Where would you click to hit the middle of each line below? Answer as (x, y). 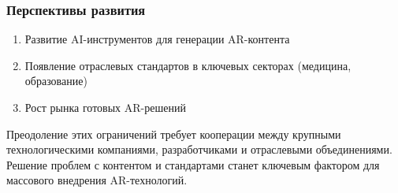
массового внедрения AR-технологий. (97, 180)
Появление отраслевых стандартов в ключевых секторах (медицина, (188, 65)
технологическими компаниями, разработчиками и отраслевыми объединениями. (199, 149)
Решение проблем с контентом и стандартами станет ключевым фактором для (193, 164)
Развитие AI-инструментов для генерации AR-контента (157, 39)
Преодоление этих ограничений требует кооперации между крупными (174, 134)
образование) (56, 81)
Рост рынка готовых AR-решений (105, 107)
